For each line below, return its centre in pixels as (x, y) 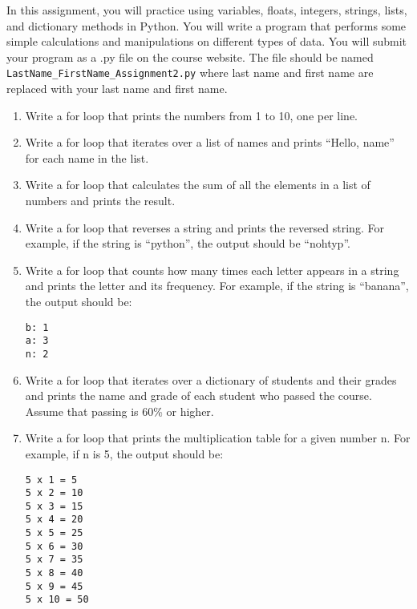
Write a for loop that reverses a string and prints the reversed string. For (204, 227)
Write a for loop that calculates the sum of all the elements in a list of (198, 185)
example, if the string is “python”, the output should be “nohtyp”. (188, 243)
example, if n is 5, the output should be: (124, 453)
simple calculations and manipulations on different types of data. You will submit (207, 41)
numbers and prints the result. (100, 200)
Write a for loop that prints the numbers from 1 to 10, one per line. (191, 115)
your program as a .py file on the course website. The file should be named (190, 56)
